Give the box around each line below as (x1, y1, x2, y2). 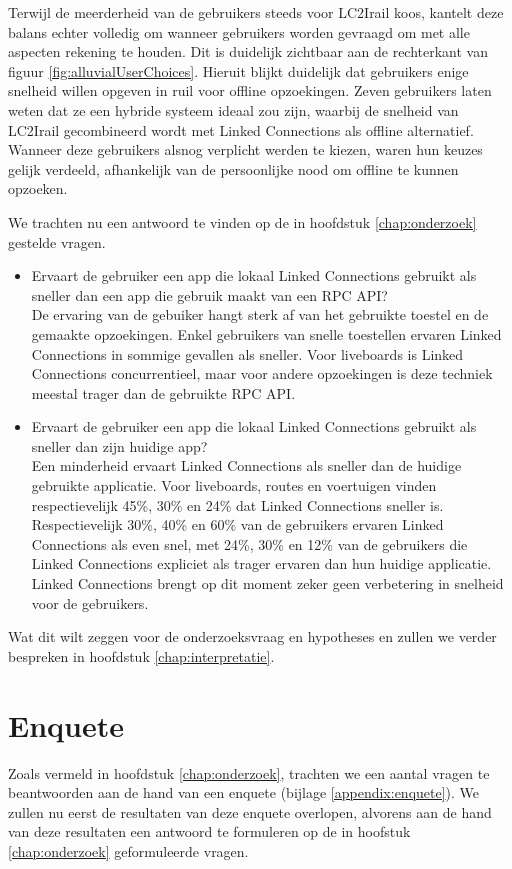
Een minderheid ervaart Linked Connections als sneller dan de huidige (31, 455, 462, 476)
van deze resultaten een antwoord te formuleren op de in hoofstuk (8, 821, 411, 842)
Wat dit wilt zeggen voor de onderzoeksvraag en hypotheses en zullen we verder (8, 626, 497, 647)
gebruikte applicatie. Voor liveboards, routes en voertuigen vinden (31, 475, 437, 496)
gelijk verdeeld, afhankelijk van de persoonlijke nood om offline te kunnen (8, 158, 459, 179)
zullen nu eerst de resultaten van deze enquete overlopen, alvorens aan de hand (8, 801, 492, 822)
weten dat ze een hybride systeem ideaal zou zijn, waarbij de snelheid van (8, 99, 459, 120)
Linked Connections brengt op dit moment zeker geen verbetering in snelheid (31, 573, 504, 594)
